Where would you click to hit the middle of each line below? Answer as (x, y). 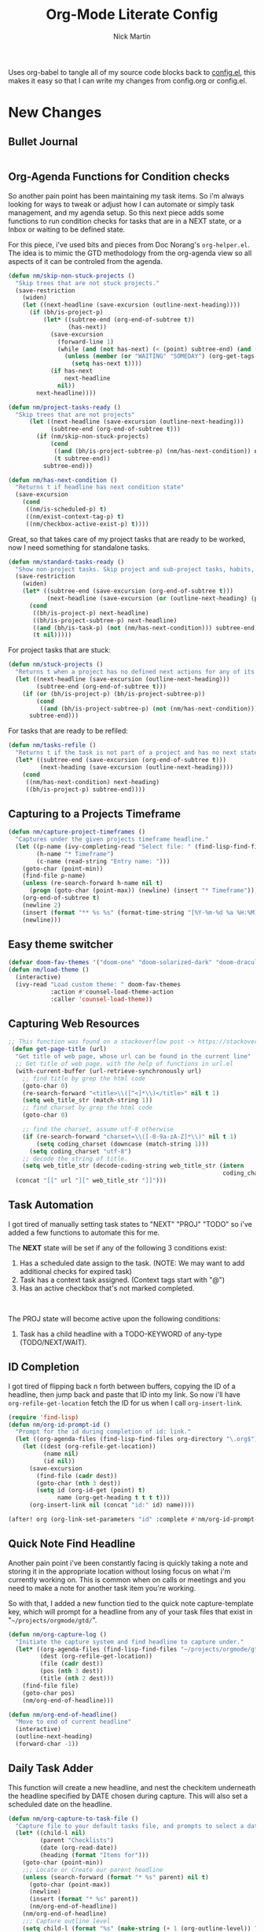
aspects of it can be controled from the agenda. (85, 261)
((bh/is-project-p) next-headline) (91, 613)
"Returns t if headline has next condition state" (100, 487)
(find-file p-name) (54, 876)
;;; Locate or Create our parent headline (93, 1870)
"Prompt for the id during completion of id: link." (103, 1432)
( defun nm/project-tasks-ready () (65, 407)
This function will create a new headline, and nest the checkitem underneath (132, 1787)
